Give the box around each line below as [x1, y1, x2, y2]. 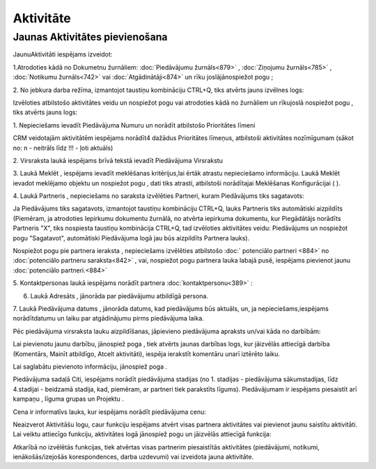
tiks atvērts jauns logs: [13, 108, 78, 116]
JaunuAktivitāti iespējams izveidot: [13, 50, 113, 59]
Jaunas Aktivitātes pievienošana [13, 31, 168, 43]
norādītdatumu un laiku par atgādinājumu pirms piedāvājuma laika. [13, 314, 205, 323]
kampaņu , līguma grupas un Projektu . [13, 394, 125, 403]
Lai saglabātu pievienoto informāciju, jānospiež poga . [13, 362, 168, 371]
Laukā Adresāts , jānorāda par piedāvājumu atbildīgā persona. [30, 291, 209, 300]
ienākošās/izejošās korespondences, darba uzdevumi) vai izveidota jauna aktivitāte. [13, 453, 254, 461]
